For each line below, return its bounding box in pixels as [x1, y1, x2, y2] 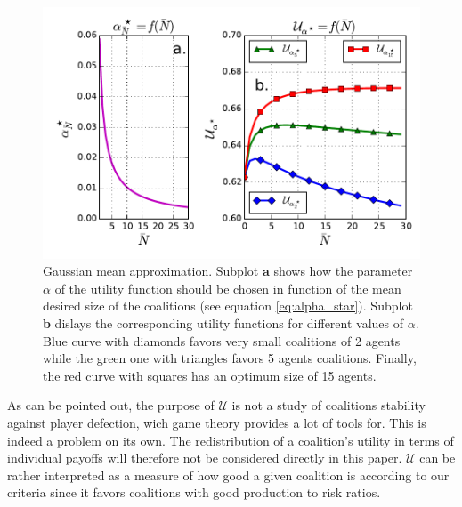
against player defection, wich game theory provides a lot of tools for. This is [7, 414, 426, 431]
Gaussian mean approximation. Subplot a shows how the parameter [43, 262, 413, 280]
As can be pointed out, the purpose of [7, 396, 215, 414]
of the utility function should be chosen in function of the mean [54, 278, 401, 297]
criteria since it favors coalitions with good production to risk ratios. [7, 483, 381, 502]
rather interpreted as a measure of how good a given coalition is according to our [7, 465, 450, 484]
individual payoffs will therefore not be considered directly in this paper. [7, 448, 402, 467]
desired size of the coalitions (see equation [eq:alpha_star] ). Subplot [43, 296, 413, 315]
